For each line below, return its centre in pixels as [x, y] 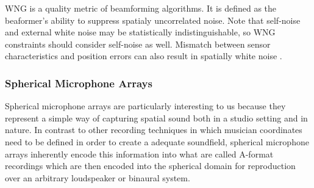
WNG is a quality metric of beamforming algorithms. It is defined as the [141, 8]
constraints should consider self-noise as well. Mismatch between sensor [138, 44]
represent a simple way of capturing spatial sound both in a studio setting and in [156, 117]
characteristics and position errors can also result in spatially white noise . [144, 56]
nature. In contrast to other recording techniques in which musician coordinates [154, 130]
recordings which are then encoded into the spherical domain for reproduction [150, 166]
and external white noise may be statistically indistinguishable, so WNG [140, 32]
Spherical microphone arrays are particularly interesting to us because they [145, 106]
